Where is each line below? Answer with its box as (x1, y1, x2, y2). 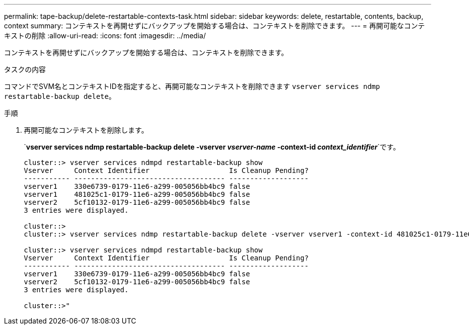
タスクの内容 (4, 65, 46, 74)
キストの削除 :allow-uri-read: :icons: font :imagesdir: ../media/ (4, 31, 206, 40)
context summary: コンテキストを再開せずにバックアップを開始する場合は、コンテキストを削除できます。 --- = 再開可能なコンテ (4, 21, 425, 30)
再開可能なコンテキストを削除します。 (24, 126, 149, 134)
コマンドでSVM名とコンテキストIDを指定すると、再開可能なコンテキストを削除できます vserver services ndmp (4, 82, 380, 90)
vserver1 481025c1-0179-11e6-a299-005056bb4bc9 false (24, 190, 250, 198)
